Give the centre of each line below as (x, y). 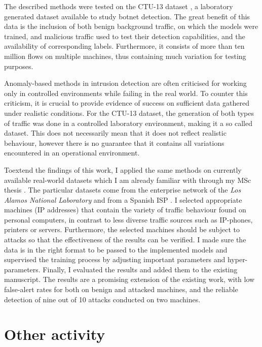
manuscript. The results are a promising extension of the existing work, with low (129, 279)
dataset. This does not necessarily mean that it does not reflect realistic (115, 133)
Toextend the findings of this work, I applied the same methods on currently (123, 169)
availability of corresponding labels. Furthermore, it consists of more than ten (124, 46)
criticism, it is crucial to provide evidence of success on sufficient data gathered (127, 103)
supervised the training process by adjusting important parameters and (115, 259)
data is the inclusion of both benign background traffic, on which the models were (131, 26)
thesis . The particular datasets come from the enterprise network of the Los (123, 190)
